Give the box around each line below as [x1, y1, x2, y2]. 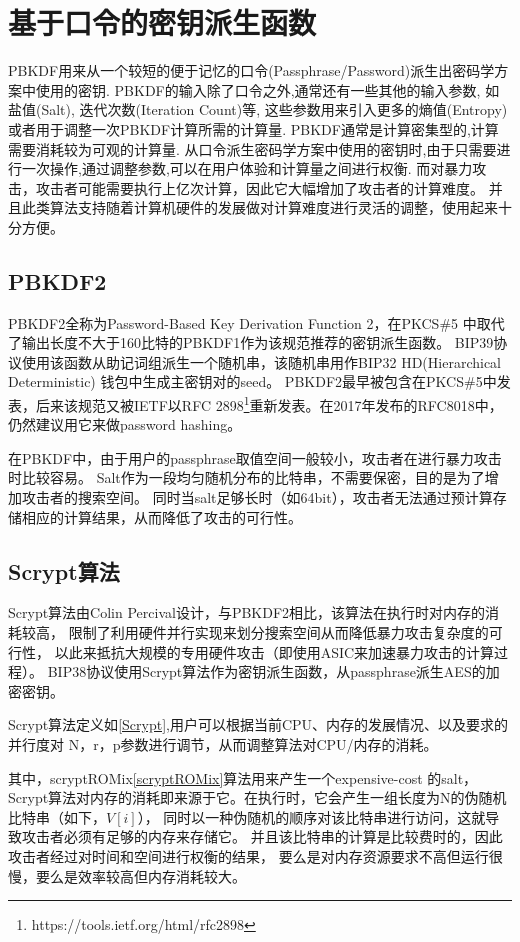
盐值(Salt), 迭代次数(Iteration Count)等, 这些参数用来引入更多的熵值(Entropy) [8, 99, 508, 120]
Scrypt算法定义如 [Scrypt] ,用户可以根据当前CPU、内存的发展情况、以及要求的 [8, 714, 509, 735]
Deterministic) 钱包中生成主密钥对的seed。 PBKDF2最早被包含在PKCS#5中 [8, 371, 497, 392]
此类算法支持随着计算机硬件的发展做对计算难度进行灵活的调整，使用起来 [21, 197, 498, 218]
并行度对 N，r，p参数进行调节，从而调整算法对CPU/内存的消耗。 [8, 734, 438, 755]
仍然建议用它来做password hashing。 [8, 414, 242, 435]
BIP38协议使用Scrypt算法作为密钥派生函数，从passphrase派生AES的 [47, 661, 486, 682]
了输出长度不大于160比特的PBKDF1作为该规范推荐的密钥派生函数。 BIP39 [8, 332, 494, 353]
